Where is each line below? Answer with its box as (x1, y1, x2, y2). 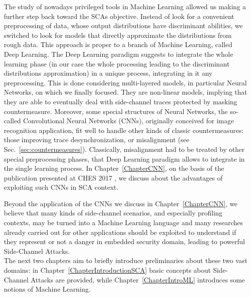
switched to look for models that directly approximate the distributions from (4, 30, 232, 40)
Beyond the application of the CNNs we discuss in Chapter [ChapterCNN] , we (4, 198, 238, 208)
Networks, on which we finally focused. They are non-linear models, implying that (4, 87, 248, 97)
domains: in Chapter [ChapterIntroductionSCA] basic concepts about (4, 265, 211, 275)
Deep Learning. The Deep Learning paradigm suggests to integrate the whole (4, 49, 233, 59)
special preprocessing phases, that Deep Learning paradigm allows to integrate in (4, 153, 245, 164)
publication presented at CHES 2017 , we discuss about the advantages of (4, 172, 223, 182)
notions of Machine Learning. (4, 284, 91, 294)
